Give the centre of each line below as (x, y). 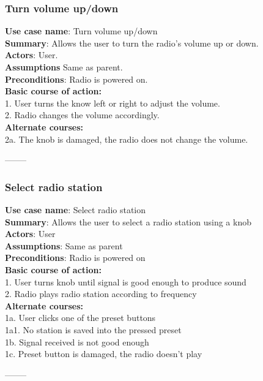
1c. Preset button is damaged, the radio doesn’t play (104, 354)
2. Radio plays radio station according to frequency (101, 294)
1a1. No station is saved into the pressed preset (93, 329)
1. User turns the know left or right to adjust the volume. (113, 103)
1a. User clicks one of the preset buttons (80, 318)
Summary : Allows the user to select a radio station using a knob (128, 221)
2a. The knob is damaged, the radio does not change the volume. (127, 139)
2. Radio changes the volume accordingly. (82, 115)
